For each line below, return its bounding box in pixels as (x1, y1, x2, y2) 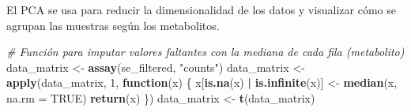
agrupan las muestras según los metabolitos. (6, 17, 220, 33)
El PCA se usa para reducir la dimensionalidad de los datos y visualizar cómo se (6, 2, 397, 17)
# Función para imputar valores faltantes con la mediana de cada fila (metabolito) (6, 43, 405, 60)
